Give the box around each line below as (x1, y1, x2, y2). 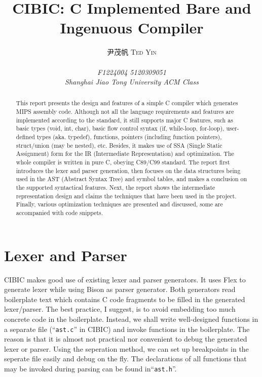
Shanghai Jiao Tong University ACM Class (65, 76, 199, 87)
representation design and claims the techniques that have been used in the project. (16, 191, 237, 200)
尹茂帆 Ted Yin (107, 47, 157, 57)
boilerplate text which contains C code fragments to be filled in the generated (4, 294, 245, 304)
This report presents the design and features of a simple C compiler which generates (16, 99, 238, 107)
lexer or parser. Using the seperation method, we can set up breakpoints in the (4, 343, 249, 354)
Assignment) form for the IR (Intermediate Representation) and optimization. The (16, 149, 234, 158)
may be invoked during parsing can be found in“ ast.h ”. (4, 363, 177, 374)
